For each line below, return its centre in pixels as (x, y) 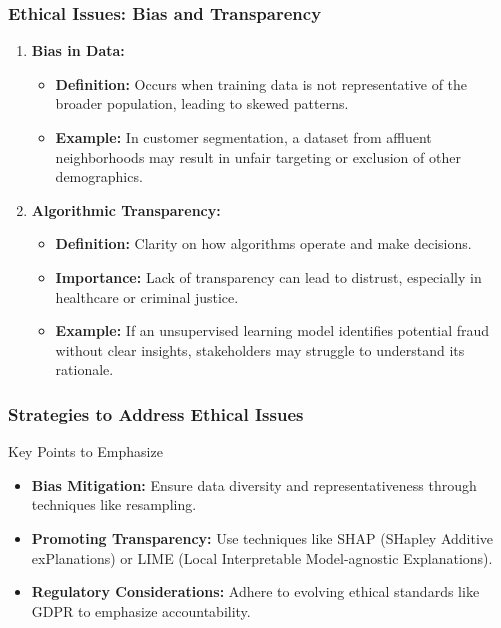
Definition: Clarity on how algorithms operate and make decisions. (263, 243)
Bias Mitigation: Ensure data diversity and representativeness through (254, 484)
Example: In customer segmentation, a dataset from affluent (243, 137)
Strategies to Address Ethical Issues (156, 413)
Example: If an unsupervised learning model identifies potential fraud (272, 330)
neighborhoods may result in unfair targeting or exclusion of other (258, 156)
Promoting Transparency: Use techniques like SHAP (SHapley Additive (262, 537)
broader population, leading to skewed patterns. (202, 103)
